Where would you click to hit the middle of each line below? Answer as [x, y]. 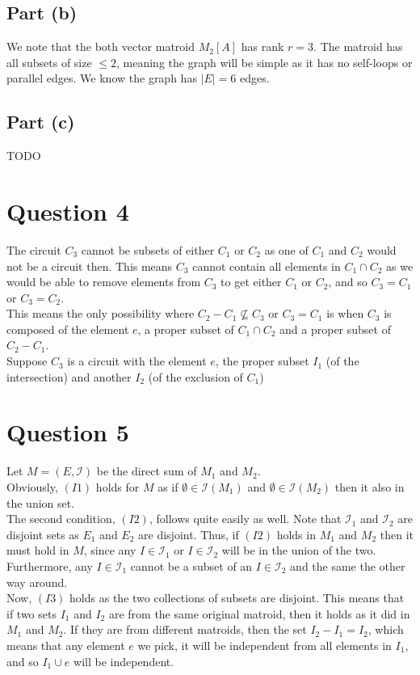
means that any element [66, 645]
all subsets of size [49, 62]
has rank [262, 46]
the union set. [41, 502]
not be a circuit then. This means [90, 266]
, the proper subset [262, 361]
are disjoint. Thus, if [189, 534]
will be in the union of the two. [299, 550]
